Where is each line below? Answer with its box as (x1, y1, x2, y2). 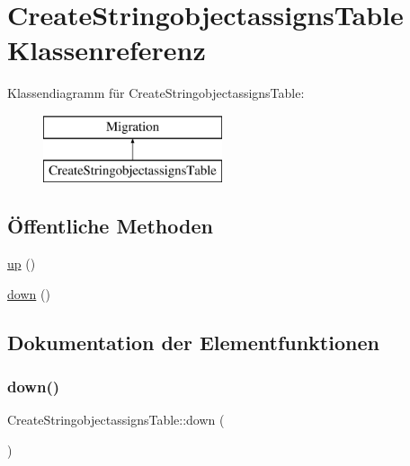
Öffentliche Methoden (7, 212, 213, 240)
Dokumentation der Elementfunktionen (7, 328, 379, 356)
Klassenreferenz (7, 31, 206, 68)
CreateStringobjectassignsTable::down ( (7, 410, 225, 429)
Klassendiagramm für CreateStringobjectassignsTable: (7, 84, 305, 102)
